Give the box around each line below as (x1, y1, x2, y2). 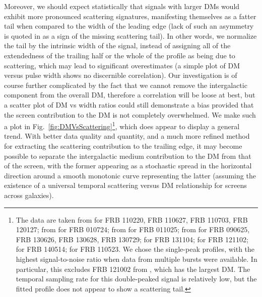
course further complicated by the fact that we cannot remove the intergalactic (4, 79, 247, 90)
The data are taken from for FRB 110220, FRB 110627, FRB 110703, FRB (16, 214, 248, 225)
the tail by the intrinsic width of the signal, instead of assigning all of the (4, 40, 231, 51)
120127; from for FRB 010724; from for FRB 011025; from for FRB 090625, (16, 224, 250, 235)
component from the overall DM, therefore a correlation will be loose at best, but (4, 89, 255, 100)
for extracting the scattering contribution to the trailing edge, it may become (4, 140, 242, 151)
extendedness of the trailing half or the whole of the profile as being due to (4, 50, 235, 60)
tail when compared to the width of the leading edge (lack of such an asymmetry (4, 21, 254, 31)
